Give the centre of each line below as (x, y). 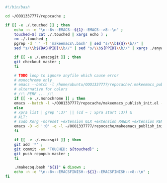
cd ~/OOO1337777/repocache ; (35, 16)
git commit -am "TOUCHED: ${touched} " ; (56, 149)
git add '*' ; (29, 144)
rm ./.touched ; (31, 39)
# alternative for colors (41, 90)
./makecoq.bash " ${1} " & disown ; (50, 167)
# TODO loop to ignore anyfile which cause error (67, 75)
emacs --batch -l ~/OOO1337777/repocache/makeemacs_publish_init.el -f (90, 103)
